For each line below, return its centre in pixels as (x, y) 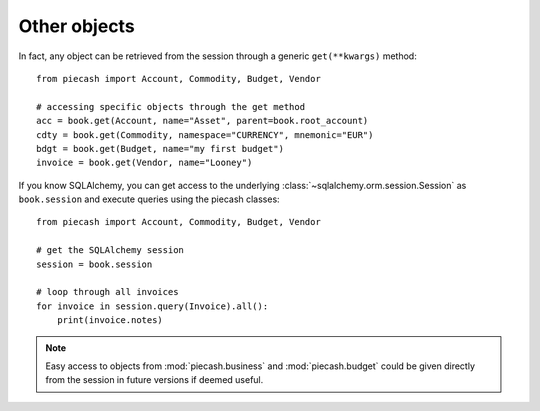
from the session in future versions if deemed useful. (154, 380)
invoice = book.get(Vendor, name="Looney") (144, 163)
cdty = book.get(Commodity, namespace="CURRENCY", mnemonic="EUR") (205, 134)
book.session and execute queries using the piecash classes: (149, 199)
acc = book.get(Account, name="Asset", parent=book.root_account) (202, 121)
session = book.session (94, 264)
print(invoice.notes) (110, 320)
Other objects (76, 26)
